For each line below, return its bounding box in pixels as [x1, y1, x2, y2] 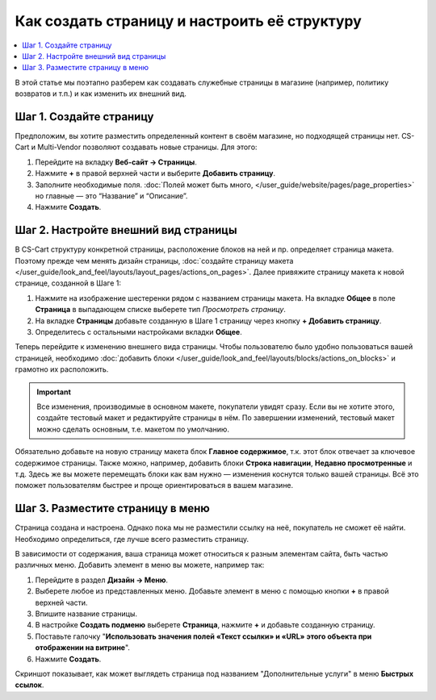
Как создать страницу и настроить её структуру [15, 12, 363, 30]
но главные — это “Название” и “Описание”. [35, 190, 188, 201]
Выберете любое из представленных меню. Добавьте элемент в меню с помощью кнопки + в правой [35, 586, 389, 596]
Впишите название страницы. [35, 609, 137, 619]
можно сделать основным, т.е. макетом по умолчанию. [36, 424, 230, 434]
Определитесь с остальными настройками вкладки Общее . [35, 327, 242, 336]
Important [36, 387, 72, 397]
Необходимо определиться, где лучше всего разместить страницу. [15, 534, 249, 544]
